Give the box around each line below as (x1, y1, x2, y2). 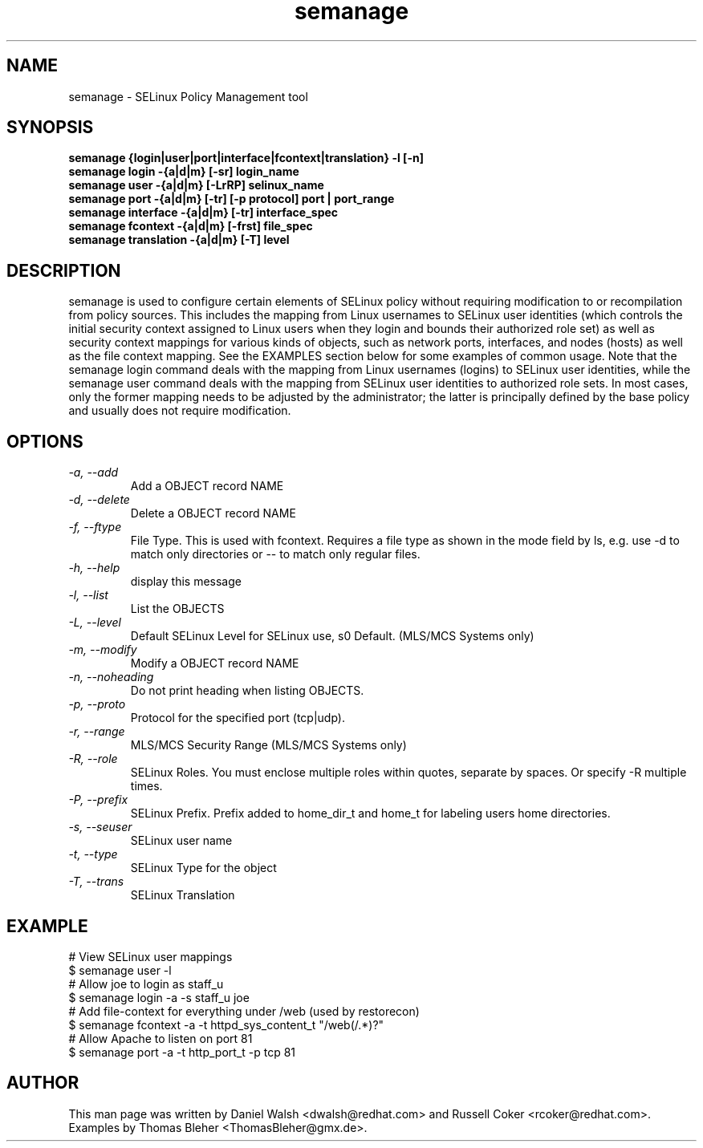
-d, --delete (68, 493, 130, 507)
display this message (130, 574, 242, 589)
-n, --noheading (68, 670, 154, 684)
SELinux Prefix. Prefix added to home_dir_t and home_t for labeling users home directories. (130, 806, 611, 821)
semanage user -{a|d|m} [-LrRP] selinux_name (68, 178, 324, 193)
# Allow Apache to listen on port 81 (68, 1031, 253, 1045)
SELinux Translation (130, 888, 235, 903)
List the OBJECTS (130, 602, 225, 616)
